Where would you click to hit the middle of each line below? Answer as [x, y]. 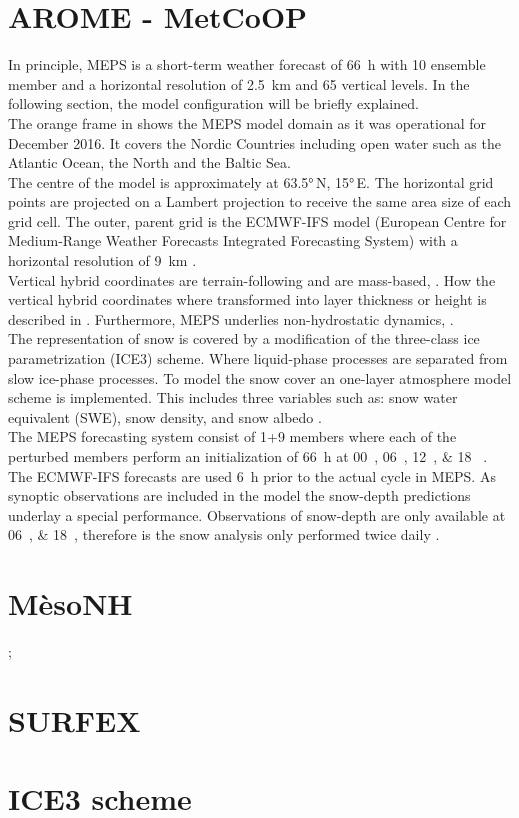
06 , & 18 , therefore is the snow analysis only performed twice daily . [224, 534]
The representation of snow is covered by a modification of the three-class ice [244, 338]
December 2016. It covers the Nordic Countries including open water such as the [254, 142]
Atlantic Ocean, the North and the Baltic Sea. [149, 162]
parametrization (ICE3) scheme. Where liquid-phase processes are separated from [258, 358]
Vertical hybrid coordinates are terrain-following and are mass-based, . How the [252, 279]
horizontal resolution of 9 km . [102, 260]
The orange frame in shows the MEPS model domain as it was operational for [247, 122]
